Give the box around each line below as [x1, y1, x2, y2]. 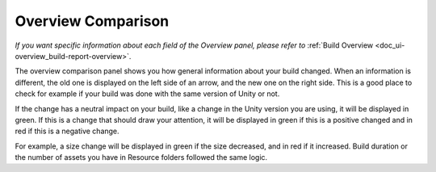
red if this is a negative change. [15, 126, 120, 136]
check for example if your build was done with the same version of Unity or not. [15, 89, 280, 99]
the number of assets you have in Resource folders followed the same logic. [15, 153, 268, 162]
